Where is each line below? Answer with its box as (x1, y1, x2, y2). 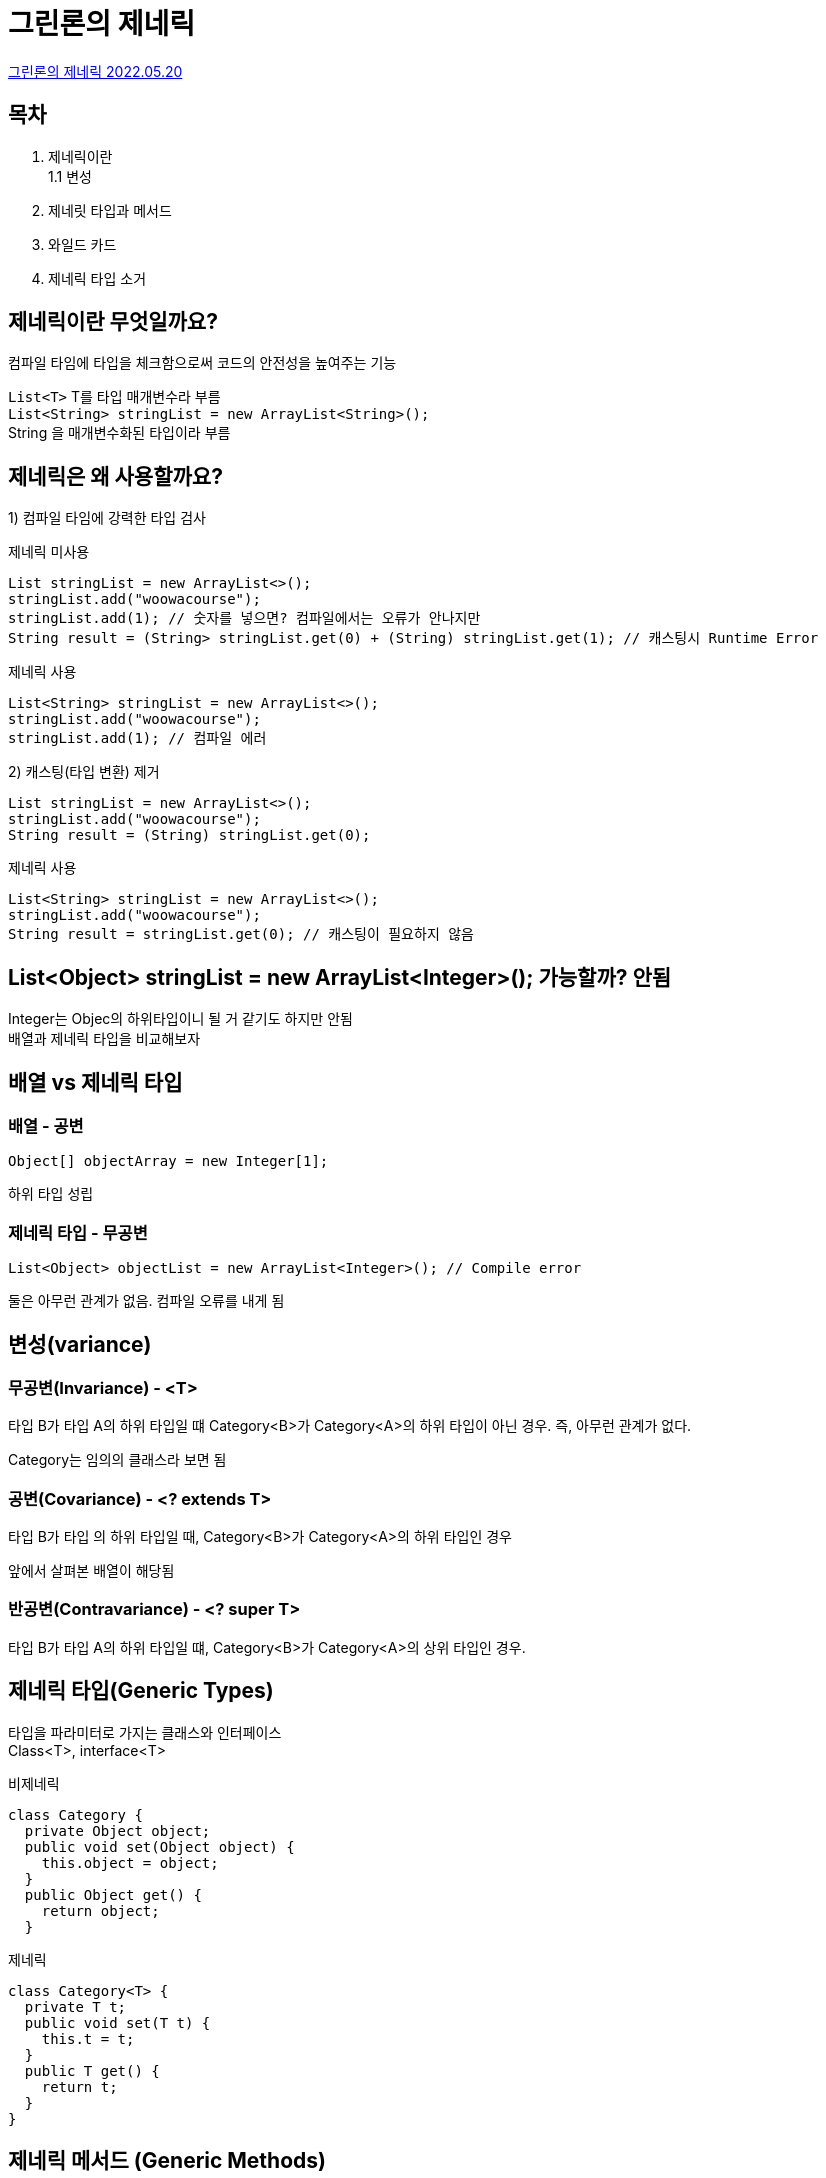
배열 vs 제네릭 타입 (8, 1069, 183, 1095)
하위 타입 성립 (8, 1185, 94, 1203)
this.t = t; (41, 2030, 135, 2047)
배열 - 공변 (8, 1115, 84, 1136)
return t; (41, 2078, 118, 2095)
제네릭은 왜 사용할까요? (8, 463, 223, 489)
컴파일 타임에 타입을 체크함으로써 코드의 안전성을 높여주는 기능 (8, 354, 397, 372)
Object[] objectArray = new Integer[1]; (8, 1153, 329, 1170)
